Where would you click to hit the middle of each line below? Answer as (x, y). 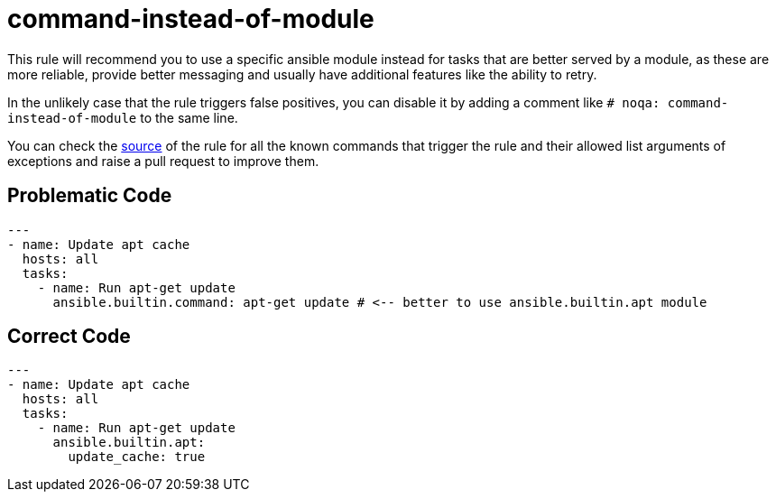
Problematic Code (90, 196)
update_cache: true (137, 457)
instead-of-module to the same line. (123, 117)
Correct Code (69, 337)
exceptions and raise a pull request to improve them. (163, 161)
